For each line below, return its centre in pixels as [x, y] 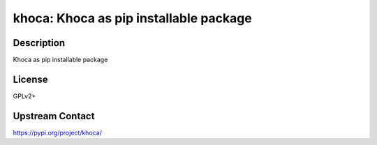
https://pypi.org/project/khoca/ [58, 132]
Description [39, 43]
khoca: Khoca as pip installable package [133, 18]
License [30, 79]
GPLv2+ [24, 96]
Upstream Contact [54, 116]
